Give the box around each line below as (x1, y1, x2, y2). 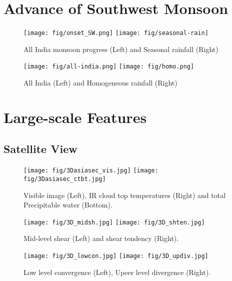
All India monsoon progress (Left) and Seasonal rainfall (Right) (23, 43, 218, 54)
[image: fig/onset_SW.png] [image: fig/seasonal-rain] (23, 29, 208, 37)
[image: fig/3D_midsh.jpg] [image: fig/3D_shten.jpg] (23, 218, 205, 226)
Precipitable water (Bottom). (23, 199, 112, 210)
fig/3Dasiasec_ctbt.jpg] (23, 175, 106, 182)
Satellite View (3, 141, 77, 156)
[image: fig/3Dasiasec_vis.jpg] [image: (23, 167, 158, 174)
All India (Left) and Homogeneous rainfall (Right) (23, 77, 177, 88)
